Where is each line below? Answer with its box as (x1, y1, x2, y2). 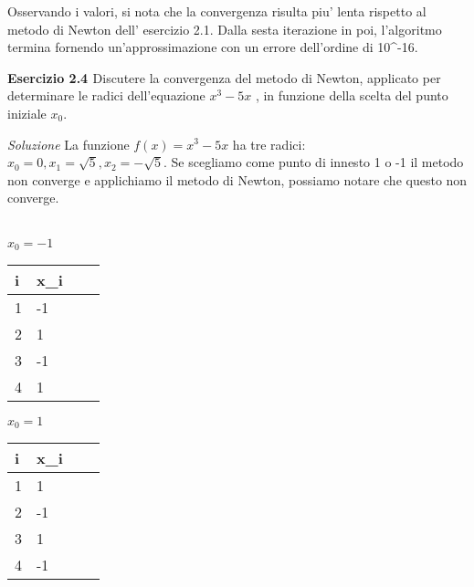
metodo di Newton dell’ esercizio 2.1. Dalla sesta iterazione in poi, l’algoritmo (7, 19, 442, 38)
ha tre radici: (232, 134, 306, 153)
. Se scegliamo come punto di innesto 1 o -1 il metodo (163, 152, 464, 172)
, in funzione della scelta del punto (255, 86, 448, 105)
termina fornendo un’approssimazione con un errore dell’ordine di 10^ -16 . (7, 37, 418, 57)
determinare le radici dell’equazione (7, 86, 205, 105)
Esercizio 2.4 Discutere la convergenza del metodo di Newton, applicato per (7, 68, 441, 87)
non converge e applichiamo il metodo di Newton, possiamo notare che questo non (7, 170, 468, 189)
